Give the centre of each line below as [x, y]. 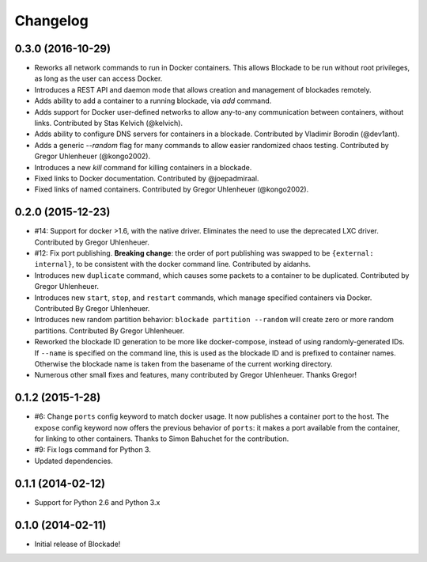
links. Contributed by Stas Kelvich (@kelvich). [109, 123]
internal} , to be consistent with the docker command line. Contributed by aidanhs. [173, 264]
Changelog [51, 21]
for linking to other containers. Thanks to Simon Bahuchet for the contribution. [162, 439]
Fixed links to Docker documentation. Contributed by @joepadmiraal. [147, 178]
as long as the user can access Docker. [98, 78]
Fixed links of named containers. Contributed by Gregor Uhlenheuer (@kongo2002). [172, 189]
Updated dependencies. [74, 461]
